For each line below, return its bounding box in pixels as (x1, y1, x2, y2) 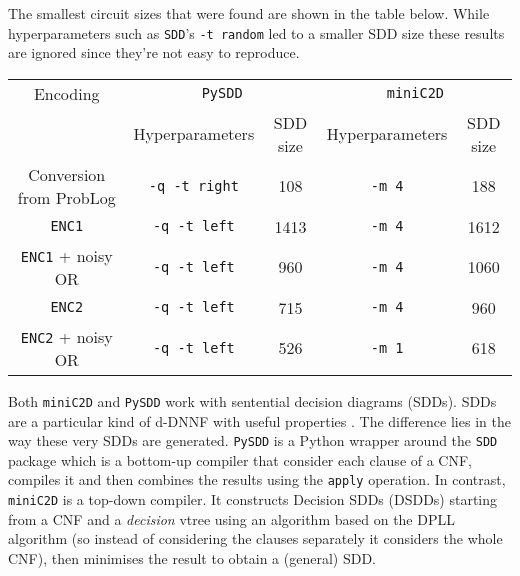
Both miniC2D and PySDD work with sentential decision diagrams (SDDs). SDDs (8, 390, 497, 411)
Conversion (28, 162, 106, 186)
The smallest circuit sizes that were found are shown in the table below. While (8, 3, 490, 23)
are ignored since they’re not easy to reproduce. (8, 42, 300, 63)
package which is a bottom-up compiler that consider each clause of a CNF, (8, 449, 473, 470)
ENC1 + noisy (20, 243, 113, 267)
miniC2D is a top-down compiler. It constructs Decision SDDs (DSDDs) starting (8, 489, 498, 509)
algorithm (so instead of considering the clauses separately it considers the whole (8, 528, 503, 549)
